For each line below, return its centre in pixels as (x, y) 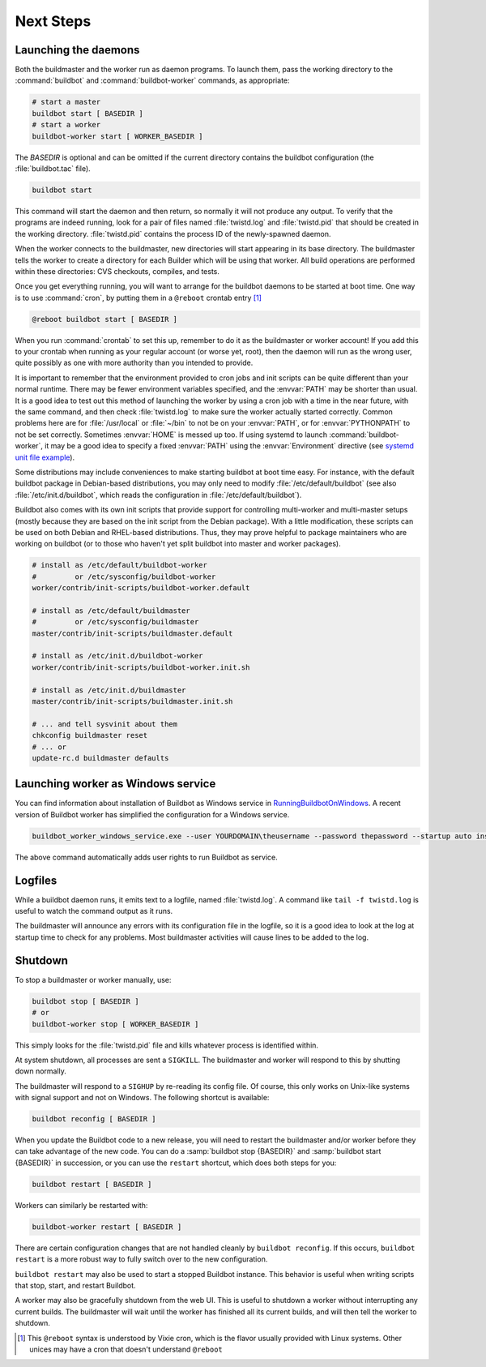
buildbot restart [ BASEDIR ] (92, 1184)
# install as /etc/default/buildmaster (111, 611)
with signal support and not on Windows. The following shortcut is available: (142, 1098)
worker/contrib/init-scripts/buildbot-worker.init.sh (141, 667)
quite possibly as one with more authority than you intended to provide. (134, 363)
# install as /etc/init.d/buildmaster (109, 690)
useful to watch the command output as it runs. (94, 911)
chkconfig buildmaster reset (90, 735)
